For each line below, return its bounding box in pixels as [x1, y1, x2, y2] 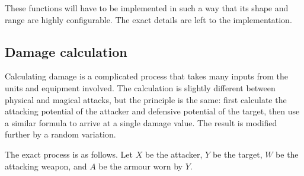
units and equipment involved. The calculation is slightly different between [5, 81, 276, 94]
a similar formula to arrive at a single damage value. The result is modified [5, 116, 277, 129]
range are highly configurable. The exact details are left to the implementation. [5, 13, 292, 25]
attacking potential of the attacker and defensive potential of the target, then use [5, 105, 300, 117]
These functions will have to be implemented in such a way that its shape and [5, 2, 289, 14]
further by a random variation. [5, 128, 116, 140]
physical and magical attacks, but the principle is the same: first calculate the [5, 93, 287, 105]
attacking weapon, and [5, 159, 87, 172]
